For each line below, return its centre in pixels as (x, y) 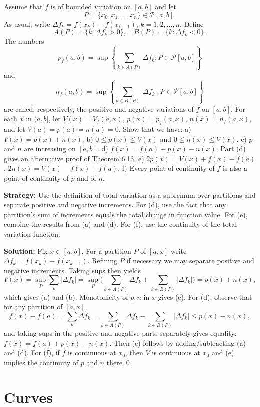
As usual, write (27, 24)
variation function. (32, 234)
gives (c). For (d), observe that (205, 297)
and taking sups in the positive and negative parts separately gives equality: (120, 333)
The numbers (24, 41)
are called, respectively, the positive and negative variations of (99, 109)
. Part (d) (231, 149)
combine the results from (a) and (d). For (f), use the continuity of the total (121, 224)
